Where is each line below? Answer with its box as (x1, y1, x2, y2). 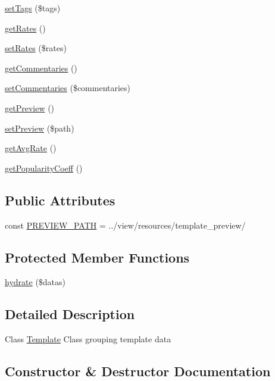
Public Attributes (5, 190, 115, 209)
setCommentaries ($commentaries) (5, 82, 131, 94)
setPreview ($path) (5, 121, 74, 134)
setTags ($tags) (5, 2, 61, 14)
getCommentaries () (5, 61, 77, 74)
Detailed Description (5, 305, 135, 323)
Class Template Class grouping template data (5, 333, 171, 345)
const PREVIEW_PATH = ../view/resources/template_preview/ (5, 218, 246, 231)
